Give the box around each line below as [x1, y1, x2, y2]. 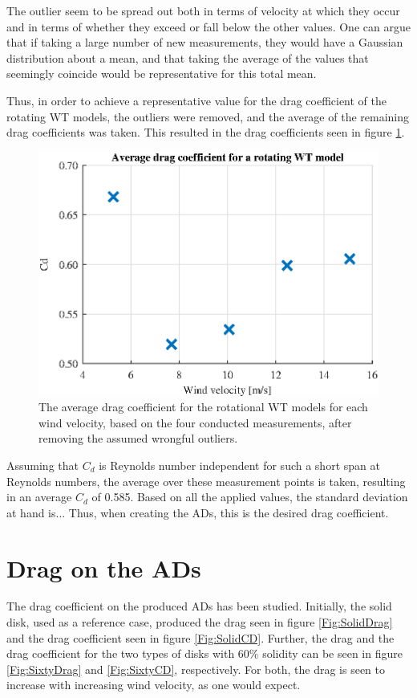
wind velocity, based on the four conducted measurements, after [38, 414, 352, 431]
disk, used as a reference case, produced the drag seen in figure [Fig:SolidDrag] [6, 614, 393, 631]
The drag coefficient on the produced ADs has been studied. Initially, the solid [6, 598, 392, 614]
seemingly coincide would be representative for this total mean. [6, 65, 317, 82]
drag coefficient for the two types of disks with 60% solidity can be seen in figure [6, 645, 403, 662]
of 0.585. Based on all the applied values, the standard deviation [91, 488, 408, 505]
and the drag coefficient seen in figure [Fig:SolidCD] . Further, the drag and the [6, 629, 395, 646]
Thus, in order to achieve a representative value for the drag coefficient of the [6, 92, 387, 108]
